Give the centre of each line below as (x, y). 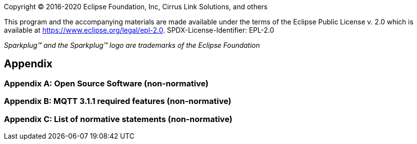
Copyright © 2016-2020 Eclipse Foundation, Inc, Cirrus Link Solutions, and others (136, 7)
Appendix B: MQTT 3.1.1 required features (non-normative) (118, 101)
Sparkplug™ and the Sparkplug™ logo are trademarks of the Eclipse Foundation (132, 45)
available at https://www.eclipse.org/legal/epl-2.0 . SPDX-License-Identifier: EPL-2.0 (139, 30)
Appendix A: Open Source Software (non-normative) (106, 83)
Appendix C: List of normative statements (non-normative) (118, 119)
